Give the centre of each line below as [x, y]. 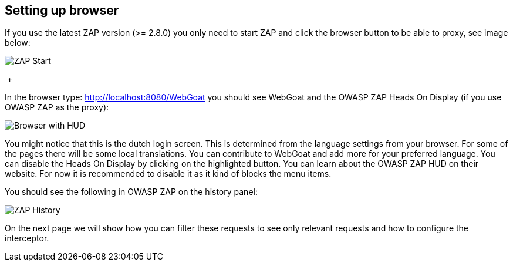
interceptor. [27, 238]
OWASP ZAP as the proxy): [57, 107]
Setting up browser [62, 10]
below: [18, 43]
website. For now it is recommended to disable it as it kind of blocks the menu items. [168, 174]
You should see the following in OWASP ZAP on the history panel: [131, 192]
